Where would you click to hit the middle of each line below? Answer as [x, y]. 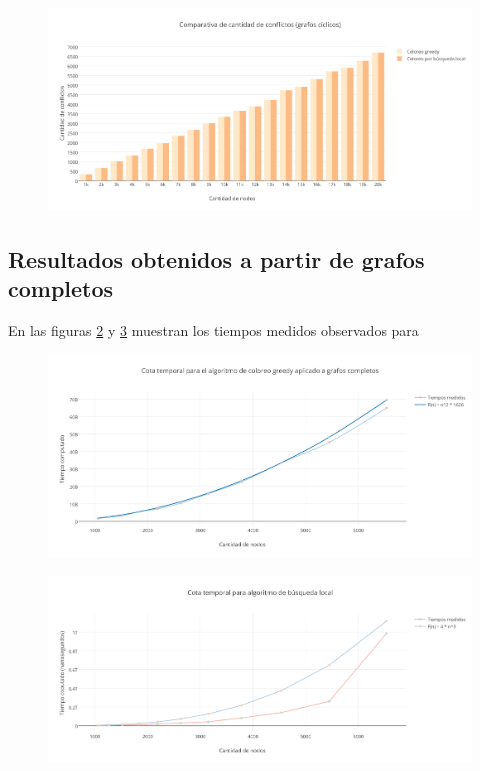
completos [61, 288]
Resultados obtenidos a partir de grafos [216, 258]
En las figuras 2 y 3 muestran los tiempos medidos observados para [213, 329]
